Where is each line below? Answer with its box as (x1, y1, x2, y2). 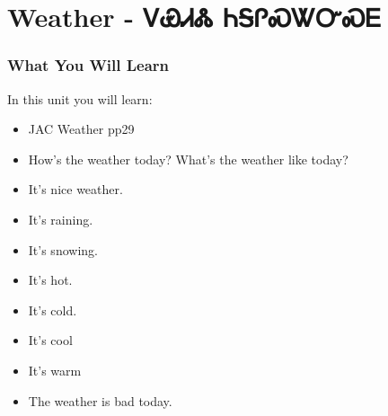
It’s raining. (28, 209, 93, 228)
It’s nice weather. (28, 180, 123, 199)
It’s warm (28, 360, 82, 379)
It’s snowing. (28, 240, 98, 259)
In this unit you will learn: (7, 89, 153, 108)
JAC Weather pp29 (28, 119, 135, 138)
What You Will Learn (7, 54, 170, 76)
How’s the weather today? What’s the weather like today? (28, 149, 348, 168)
